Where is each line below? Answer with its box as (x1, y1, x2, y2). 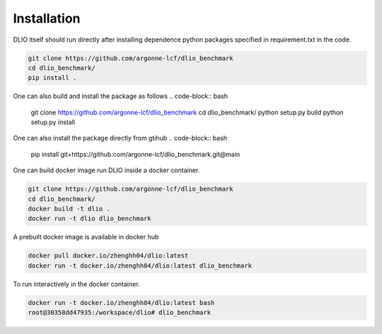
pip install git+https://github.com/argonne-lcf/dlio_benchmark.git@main (30, 150, 241, 158)
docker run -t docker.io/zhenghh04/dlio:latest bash (28, 299, 215, 306)
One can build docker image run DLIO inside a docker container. (13, 166, 200, 174)
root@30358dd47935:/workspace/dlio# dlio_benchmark (28, 309, 212, 317)
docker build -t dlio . (28, 205, 111, 213)
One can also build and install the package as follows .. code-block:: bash (13, 92, 228, 100)
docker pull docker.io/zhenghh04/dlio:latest (28, 251, 189, 260)
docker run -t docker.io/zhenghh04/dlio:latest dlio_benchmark (28, 261, 253, 270)
